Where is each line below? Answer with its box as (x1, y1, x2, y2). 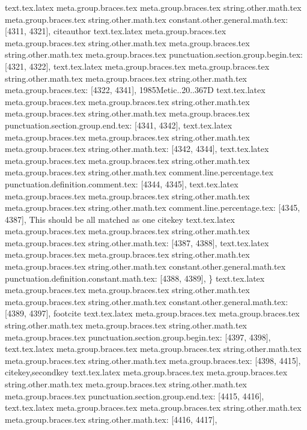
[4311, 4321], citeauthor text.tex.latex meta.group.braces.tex (5, 25, 226, 37)
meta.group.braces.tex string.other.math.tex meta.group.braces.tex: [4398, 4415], (5, 354, 301, 366)
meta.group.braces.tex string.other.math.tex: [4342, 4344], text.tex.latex (5, 142, 269, 155)
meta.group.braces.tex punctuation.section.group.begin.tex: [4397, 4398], (5, 330, 271, 343)
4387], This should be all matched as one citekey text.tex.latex (5, 213, 235, 225)
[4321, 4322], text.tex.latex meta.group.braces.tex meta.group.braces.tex (5, 59, 270, 72)
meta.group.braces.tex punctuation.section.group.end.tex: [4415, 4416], (5, 389, 264, 402)
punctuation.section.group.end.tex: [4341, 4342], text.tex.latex (5, 118, 233, 131)
